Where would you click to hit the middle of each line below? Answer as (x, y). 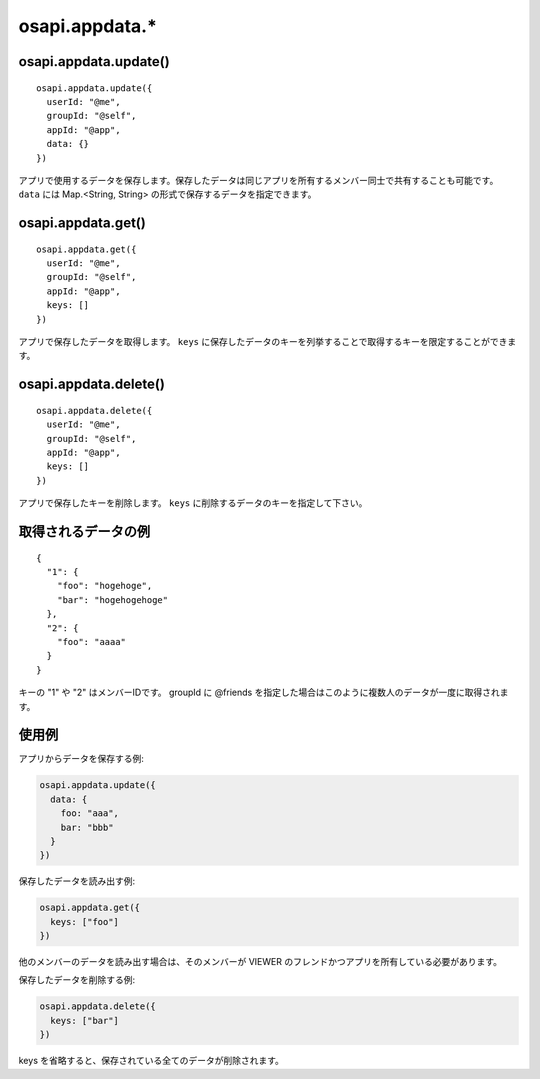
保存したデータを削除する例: (77, 980)
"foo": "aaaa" (91, 641)
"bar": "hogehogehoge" (112, 599)
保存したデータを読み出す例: (77, 881)
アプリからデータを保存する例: (81, 759)
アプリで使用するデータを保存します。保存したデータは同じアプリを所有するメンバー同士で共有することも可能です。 (258, 180)
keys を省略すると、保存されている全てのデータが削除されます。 (151, 1061)
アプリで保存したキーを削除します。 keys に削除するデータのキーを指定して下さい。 (193, 503)
